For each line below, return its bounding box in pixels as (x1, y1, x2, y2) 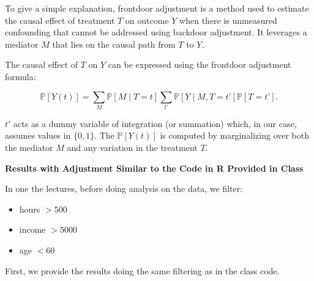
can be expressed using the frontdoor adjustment (108, 58, 291, 71)
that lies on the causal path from (52, 37, 176, 50)
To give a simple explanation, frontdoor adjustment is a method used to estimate (5, 2, 309, 14)
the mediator (5, 141, 53, 154)
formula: (5, 70, 36, 82)
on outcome (125, 13, 169, 26)
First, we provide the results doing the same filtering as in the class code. (5, 264, 280, 277)
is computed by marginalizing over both (160, 129, 310, 142)
